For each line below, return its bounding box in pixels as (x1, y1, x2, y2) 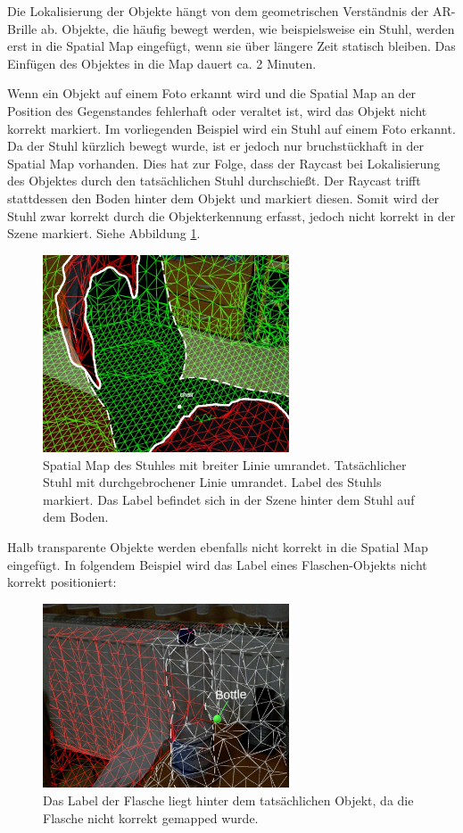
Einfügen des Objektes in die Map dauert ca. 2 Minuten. (7, 54, 317, 72)
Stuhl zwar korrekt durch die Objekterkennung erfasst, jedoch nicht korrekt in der (7, 206, 456, 225)
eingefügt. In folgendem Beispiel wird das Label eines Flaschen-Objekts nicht (7, 555, 427, 573)
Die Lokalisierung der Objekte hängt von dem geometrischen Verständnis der (7, 2, 429, 20)
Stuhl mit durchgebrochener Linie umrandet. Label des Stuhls (43, 473, 382, 491)
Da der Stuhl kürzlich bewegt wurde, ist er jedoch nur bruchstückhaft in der (7, 136, 424, 155)
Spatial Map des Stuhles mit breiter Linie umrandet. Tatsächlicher (43, 455, 407, 474)
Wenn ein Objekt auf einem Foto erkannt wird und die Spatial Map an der (7, 84, 417, 103)
